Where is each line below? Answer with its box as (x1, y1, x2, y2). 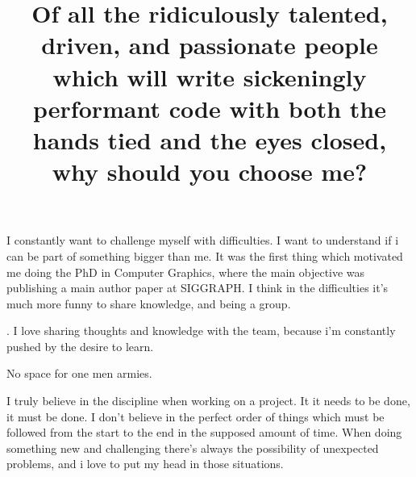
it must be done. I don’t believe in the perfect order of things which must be (6, 408, 385, 425)
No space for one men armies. (6, 365, 152, 382)
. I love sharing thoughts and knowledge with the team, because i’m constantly (6, 322, 396, 339)
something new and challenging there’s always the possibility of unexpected (6, 439, 379, 456)
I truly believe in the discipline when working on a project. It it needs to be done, (6, 392, 410, 409)
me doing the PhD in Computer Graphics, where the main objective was (6, 263, 365, 280)
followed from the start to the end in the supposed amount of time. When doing (6, 424, 402, 441)
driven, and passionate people (41, 28, 378, 61)
